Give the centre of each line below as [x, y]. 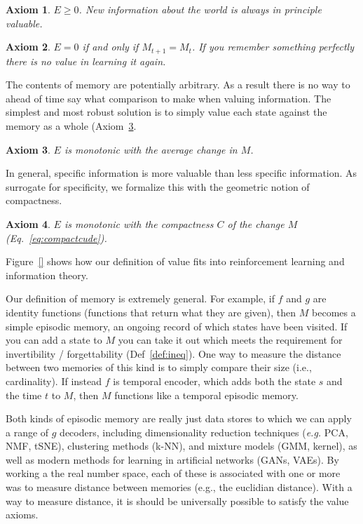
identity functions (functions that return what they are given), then [151, 312]
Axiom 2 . [28, 47]
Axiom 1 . [28, 9]
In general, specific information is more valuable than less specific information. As [181, 173]
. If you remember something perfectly [273, 47]
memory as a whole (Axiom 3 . [71, 126]
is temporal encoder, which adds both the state [214, 381]
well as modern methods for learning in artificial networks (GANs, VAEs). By [172, 459]
